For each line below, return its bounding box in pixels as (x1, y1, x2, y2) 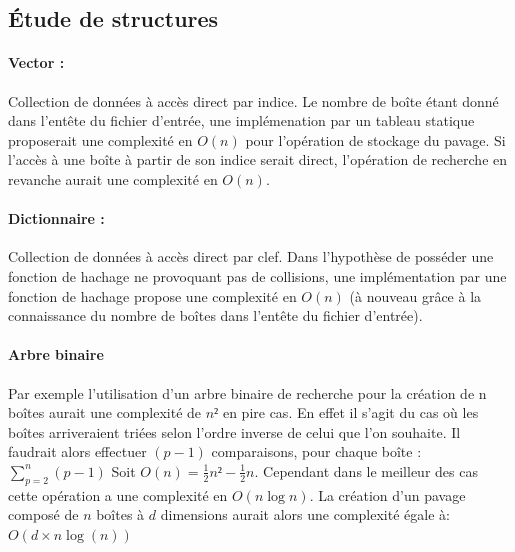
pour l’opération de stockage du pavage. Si (245, 129, 506, 150)
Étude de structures (8, 3, 219, 34)
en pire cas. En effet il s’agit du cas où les (222, 402, 479, 423)
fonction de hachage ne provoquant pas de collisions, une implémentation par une (8, 265, 507, 286)
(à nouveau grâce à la (349, 285, 482, 306)
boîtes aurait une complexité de (8, 402, 202, 423)
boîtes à (96, 504, 145, 525)
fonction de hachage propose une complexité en (8, 285, 297, 306)
